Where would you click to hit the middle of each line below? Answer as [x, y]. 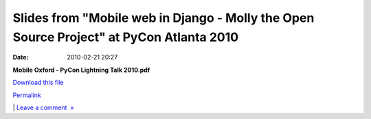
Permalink [27, 95]
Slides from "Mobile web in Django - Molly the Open [164, 18]
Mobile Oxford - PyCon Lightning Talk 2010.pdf [81, 70]
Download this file [38, 83]
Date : [21, 57]
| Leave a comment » [43, 107]
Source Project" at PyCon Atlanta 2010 [126, 37]
